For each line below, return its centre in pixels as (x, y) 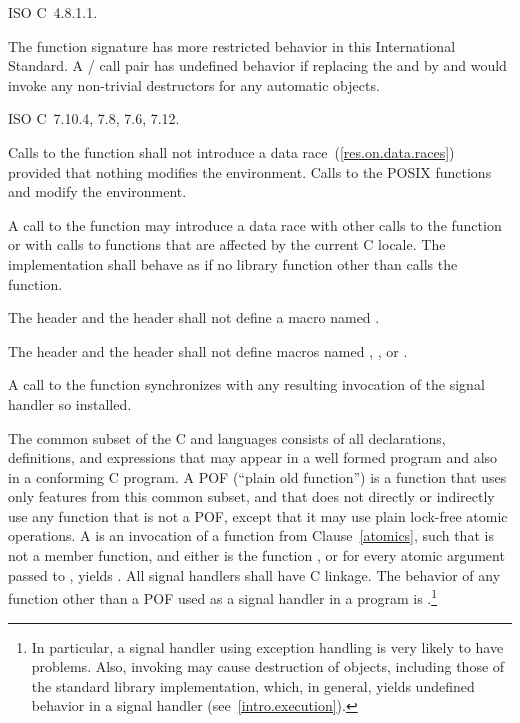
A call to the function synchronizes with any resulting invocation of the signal (246, 384)
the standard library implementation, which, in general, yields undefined (253, 685)
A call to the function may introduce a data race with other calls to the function (255, 224)
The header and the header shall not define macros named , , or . (208, 350)
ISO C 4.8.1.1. (53, 12)
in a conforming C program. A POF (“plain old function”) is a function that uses (257, 476)
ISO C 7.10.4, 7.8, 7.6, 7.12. (94, 118)
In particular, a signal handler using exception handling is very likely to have (267, 646)
